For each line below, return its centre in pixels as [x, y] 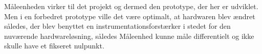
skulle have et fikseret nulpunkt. [54, 46]
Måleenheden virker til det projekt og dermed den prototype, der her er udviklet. [131, 6]
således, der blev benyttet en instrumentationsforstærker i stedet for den [117, 26]
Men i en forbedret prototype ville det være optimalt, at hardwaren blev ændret [130, 16]
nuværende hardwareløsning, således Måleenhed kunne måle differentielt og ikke [129, 36]
